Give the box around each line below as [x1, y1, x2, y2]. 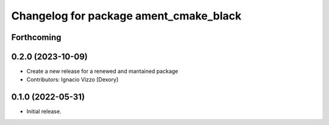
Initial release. [26, 108, 62, 115]
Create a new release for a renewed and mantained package [26, 67, 179, 75]
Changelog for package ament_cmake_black [11, 9, 242, 22]
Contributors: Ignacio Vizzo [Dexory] [26, 76, 119, 83]
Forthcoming [11, 32, 62, 42]
